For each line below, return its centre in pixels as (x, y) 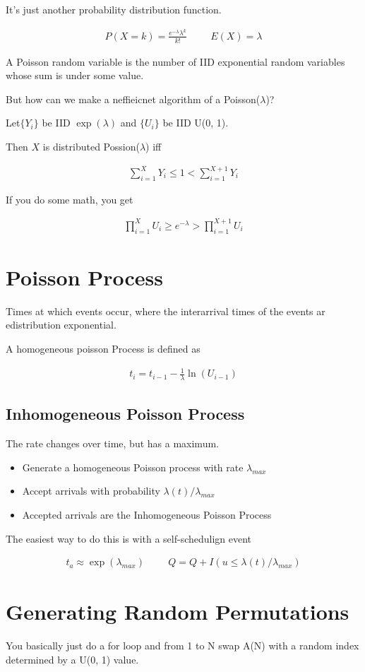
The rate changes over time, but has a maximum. (112, 443)
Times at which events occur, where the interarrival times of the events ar (166, 311)
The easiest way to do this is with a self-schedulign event (129, 538)
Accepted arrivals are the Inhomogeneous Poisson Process (147, 515)
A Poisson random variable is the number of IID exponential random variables (175, 61)
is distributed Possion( (91, 146)
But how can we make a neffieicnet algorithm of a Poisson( (133, 99)
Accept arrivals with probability (91, 491)
